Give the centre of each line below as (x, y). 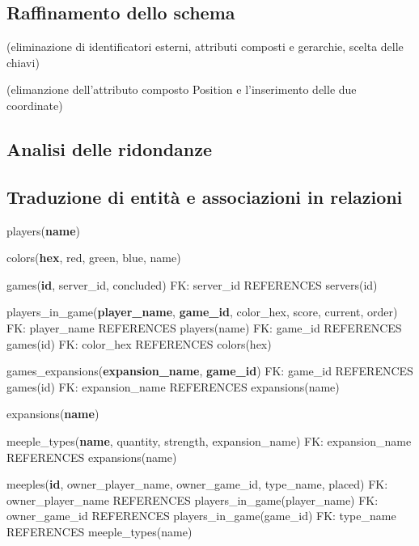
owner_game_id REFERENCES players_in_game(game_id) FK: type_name (201, 516)
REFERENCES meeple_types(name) (99, 531)
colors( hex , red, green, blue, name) (94, 258)
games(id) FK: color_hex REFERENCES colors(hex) (139, 343)
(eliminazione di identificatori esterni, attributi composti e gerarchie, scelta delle (205, 47)
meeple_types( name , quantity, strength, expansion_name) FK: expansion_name (209, 440)
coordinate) (35, 105)
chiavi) (23, 62)
